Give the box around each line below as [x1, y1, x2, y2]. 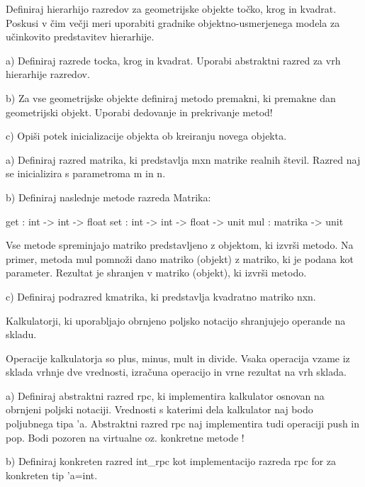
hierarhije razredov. [6, 67, 90, 82]
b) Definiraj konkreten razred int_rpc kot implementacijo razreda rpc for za [6, 454, 337, 469]
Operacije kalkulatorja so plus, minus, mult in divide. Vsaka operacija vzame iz [6, 350, 350, 365]
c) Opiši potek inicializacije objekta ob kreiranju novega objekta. [6, 128, 287, 143]
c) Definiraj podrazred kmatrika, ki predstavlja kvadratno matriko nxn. [6, 289, 316, 303]
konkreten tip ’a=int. [6, 467, 98, 482]
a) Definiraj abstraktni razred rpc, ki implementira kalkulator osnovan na [6, 388, 325, 403]
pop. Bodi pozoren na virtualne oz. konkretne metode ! [6, 430, 245, 444]
